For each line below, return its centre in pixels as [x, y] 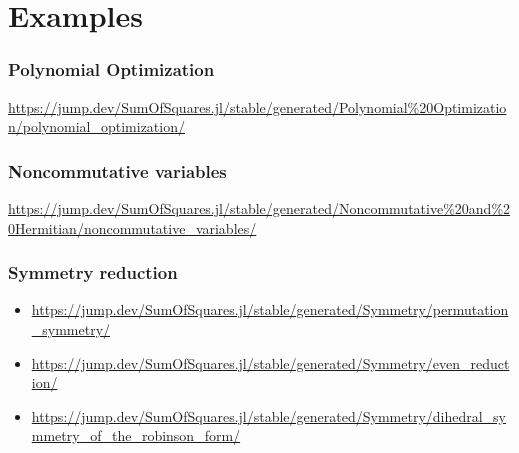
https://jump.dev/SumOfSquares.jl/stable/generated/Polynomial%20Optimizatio [257, 106]
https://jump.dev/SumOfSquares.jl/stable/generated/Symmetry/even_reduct [270, 362]
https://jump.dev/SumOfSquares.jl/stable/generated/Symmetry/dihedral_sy [269, 415]
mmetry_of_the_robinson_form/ [136, 435]
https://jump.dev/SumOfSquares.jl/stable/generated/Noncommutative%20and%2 [259, 208]
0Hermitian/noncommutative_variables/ [132, 227]
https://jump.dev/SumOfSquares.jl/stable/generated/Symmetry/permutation [270, 309]
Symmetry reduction [93, 272]
